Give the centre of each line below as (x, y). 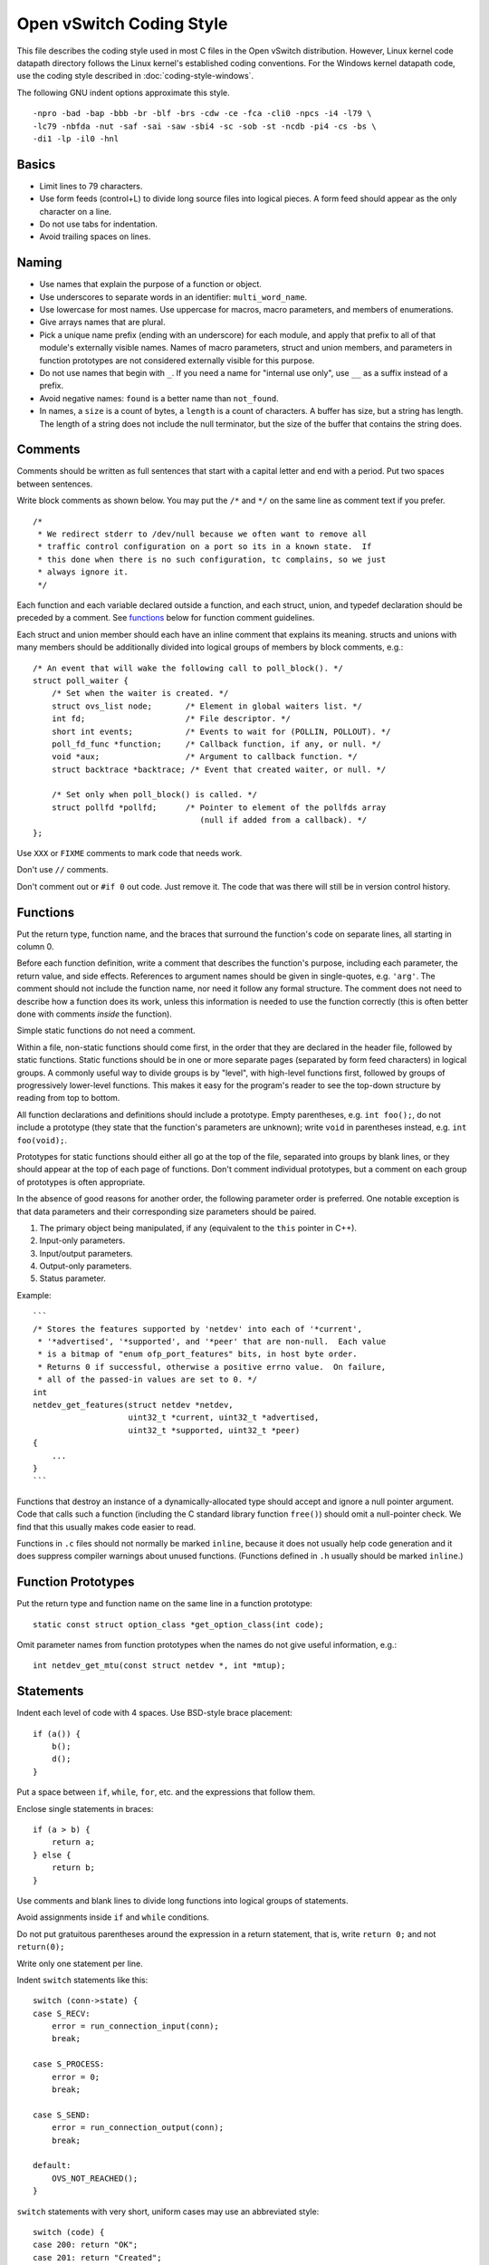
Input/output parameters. (86, 1253)
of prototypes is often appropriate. (81, 1181)
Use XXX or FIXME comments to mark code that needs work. (129, 853)
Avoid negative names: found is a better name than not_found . (159, 398)
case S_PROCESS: (69, 2064)
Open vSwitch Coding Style (122, 24)
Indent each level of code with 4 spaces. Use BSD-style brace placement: (155, 1713)
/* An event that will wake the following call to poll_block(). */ (188, 668)
